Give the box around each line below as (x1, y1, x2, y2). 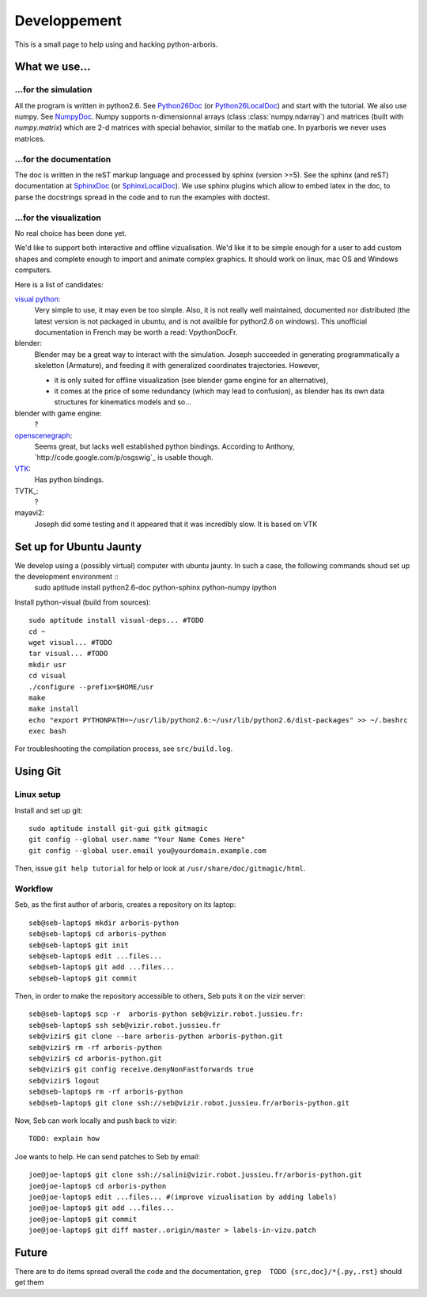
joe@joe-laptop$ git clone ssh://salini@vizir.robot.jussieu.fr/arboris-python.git (28, 1170, 363, 1179)
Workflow (14, 883, 54, 894)
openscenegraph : (14, 430, 73, 440)
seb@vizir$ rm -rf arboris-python (28, 1043, 162, 1052)
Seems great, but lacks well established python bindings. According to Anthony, (34, 442, 296, 451)
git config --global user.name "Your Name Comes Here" (28, 835, 246, 844)
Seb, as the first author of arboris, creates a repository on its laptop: (14, 900, 236, 909)
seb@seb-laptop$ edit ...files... (28, 951, 162, 961)
